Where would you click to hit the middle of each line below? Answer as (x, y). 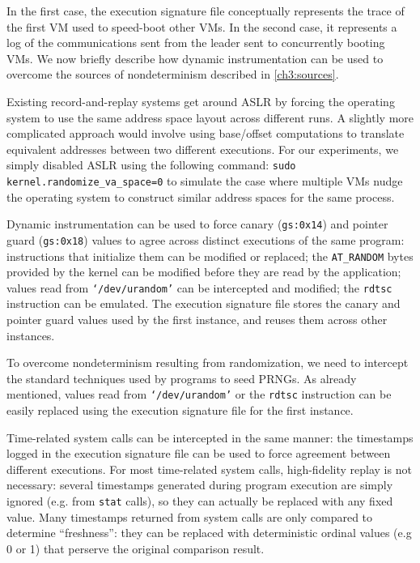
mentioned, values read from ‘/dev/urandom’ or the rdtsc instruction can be (199, 394)
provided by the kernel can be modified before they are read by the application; (204, 272)
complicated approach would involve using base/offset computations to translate (206, 133)
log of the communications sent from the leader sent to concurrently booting (196, 43)
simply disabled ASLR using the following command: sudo (151, 165)
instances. (31, 335)
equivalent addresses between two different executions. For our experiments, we (203, 149)
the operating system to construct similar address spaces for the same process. (201, 196)
